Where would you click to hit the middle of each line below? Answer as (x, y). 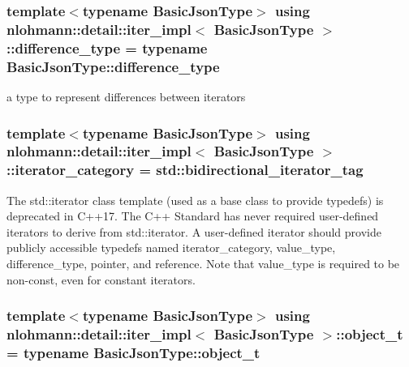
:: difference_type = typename (107, 47)
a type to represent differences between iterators (126, 96)
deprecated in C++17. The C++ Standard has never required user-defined (193, 216)
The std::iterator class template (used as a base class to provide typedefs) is (195, 200)
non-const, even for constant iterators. (101, 279)
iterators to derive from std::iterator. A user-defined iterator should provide (194, 231)
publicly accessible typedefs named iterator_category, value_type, (171, 248)
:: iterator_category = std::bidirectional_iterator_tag (185, 170)
